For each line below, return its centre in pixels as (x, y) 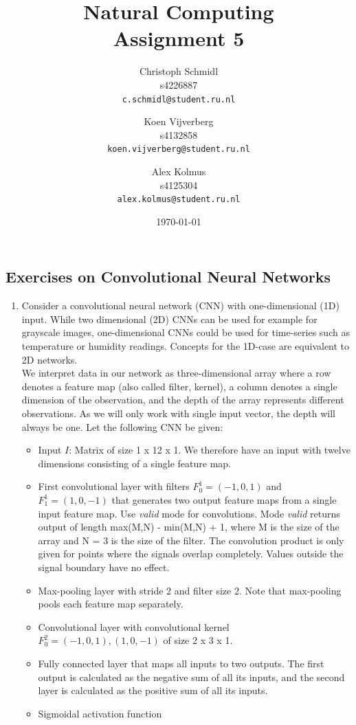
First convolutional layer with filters (114, 486)
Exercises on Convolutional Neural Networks (168, 277)
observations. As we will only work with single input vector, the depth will (178, 413)
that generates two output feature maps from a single (224, 499)
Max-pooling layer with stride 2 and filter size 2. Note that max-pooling (190, 590)
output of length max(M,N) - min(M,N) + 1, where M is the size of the (189, 527)
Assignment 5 (179, 38)
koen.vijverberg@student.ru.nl (179, 149)
